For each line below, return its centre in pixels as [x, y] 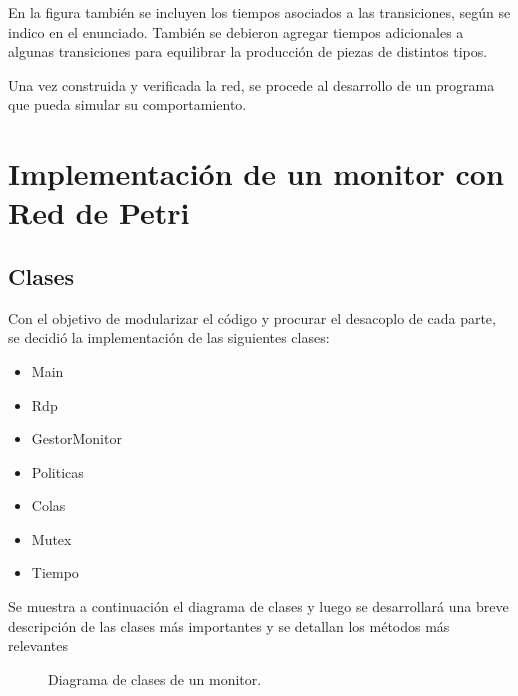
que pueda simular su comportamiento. [127, 104]
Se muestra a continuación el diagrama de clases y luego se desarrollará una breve [258, 606]
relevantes [38, 645]
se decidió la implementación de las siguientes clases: [169, 337]
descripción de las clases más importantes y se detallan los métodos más [229, 625]
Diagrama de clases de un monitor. [155, 678]
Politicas [57, 471]
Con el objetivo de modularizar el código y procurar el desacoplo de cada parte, [252, 317]
